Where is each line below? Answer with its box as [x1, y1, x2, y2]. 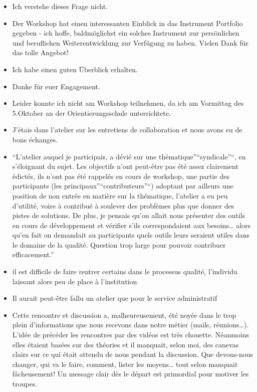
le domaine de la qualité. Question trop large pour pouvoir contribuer [12, 239, 226, 250]
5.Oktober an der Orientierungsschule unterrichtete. [12, 107, 171, 118]
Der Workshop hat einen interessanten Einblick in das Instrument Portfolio [12, 18, 243, 28]
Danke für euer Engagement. [12, 81, 100, 91]
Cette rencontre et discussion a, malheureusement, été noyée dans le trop [12, 309, 236, 320]
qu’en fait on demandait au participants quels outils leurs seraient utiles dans [12, 230, 249, 240]
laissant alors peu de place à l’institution [12, 276, 137, 286]
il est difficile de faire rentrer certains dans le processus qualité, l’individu [12, 266, 237, 277]
